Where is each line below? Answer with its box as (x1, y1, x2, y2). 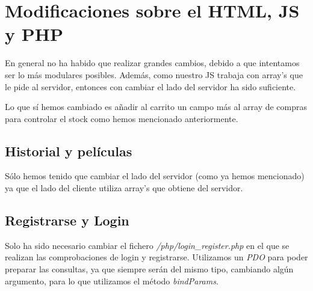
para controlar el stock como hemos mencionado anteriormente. (5, 112, 238, 124)
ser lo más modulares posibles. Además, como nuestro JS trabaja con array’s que (5, 68, 303, 81)
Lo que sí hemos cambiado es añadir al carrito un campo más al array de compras (5, 100, 308, 113)
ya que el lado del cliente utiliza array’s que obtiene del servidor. (5, 182, 243, 194)
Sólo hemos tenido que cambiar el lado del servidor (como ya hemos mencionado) (5, 170, 305, 182)
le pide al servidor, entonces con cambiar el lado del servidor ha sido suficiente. (5, 80, 296, 93)
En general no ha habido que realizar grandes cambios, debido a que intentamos (5, 57, 300, 69)
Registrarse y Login (5, 211, 129, 230)
